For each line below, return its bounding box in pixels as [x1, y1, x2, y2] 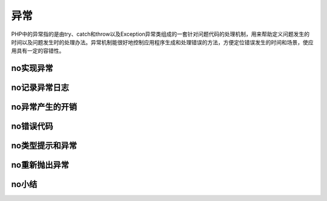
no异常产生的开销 [11, 102, 77, 112]
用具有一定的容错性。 [11, 47, 65, 55]
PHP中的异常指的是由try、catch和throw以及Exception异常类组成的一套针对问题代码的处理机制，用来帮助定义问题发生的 [11, 30, 310, 38]
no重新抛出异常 [11, 160, 69, 170]
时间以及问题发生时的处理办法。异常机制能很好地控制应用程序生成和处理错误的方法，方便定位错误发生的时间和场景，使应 [11, 38, 314, 46]
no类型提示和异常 [11, 140, 77, 151]
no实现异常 [11, 63, 53, 73]
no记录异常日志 [11, 83, 69, 93]
